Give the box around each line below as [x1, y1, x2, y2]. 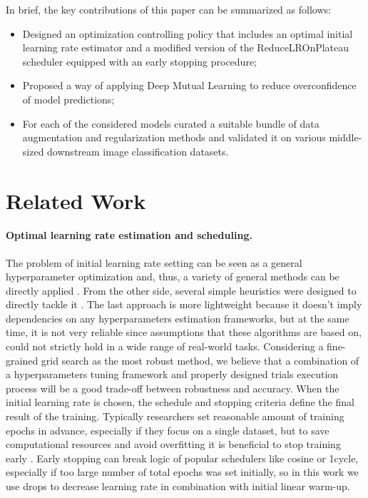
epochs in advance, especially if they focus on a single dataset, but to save [6, 422, 329, 437]
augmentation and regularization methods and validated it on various [22, 130, 326, 145]
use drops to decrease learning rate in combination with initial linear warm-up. [6, 479, 350, 494]
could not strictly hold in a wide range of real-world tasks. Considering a [6, 339, 324, 354]
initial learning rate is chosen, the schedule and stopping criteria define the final [6, 395, 354, 410]
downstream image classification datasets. [47, 143, 229, 158]
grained [6, 352, 39, 367]
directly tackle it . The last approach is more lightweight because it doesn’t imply [6, 297, 362, 312]
